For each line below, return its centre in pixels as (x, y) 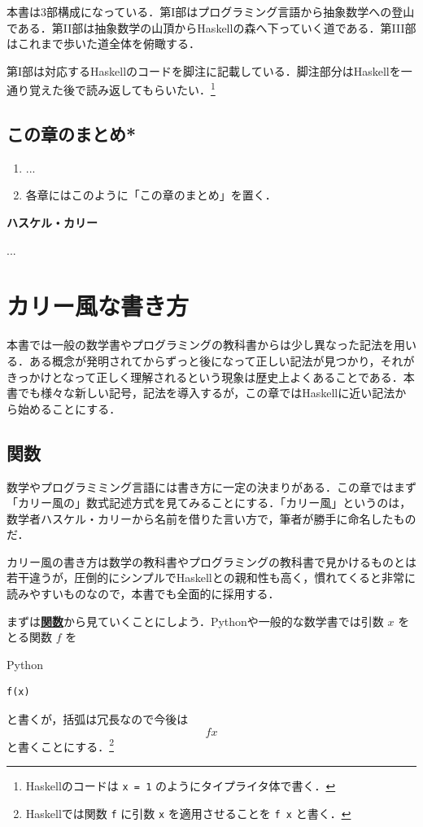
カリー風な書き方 (98, 306)
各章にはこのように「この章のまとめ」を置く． (151, 195)
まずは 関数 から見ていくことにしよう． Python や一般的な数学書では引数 (195, 621)
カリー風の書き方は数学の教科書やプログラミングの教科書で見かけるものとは (211, 561)
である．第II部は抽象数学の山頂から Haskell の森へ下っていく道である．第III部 (211, 27)
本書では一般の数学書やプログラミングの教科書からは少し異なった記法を (200, 345)
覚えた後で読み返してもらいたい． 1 (122, 89)
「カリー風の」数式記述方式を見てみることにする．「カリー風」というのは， (209, 503)
